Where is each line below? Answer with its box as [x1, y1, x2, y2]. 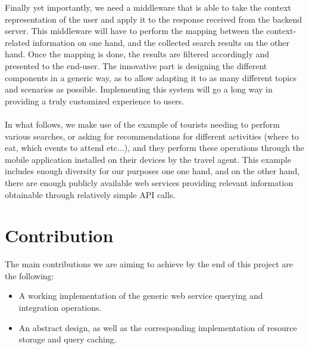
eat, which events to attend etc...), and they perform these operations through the [5, 141, 304, 154]
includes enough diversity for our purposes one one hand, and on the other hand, [5, 165, 300, 177]
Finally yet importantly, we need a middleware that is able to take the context [5, 1, 291, 13]
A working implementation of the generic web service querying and [18, 289, 263, 302]
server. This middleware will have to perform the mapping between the [5, 24, 264, 37]
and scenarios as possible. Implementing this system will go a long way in [5, 83, 273, 95]
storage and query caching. [18, 333, 117, 345]
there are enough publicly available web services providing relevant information [5, 176, 294, 189]
